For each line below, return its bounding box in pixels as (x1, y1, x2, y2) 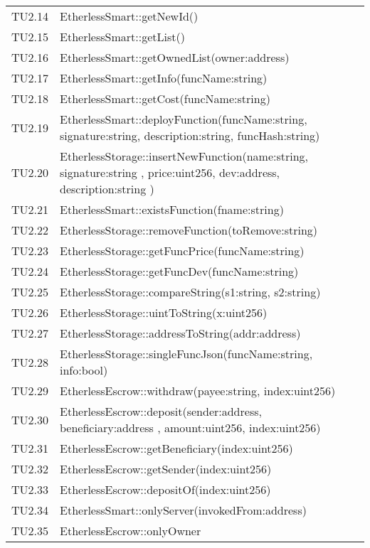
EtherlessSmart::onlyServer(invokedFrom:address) (60, 502, 307, 518)
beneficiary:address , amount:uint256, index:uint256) (60, 419, 321, 436)
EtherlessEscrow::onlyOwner (60, 522, 201, 539)
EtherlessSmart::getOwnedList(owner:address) (60, 49, 290, 65)
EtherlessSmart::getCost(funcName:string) (60, 90, 270, 107)
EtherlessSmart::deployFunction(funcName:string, (60, 111, 307, 127)
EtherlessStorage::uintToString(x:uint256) (60, 304, 268, 321)
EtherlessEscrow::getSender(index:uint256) (60, 461, 272, 477)
